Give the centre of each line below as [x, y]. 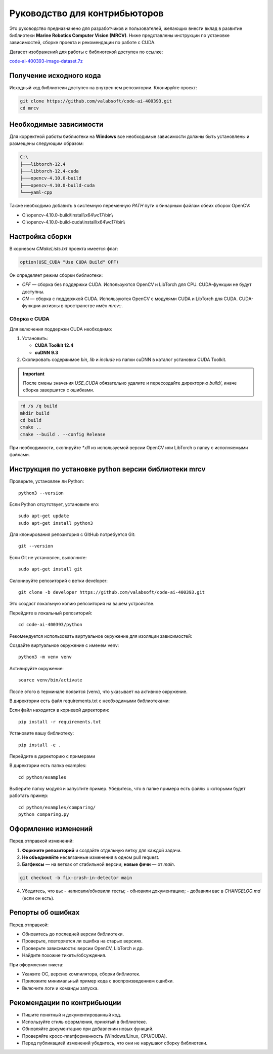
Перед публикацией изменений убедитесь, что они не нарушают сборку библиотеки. [115, 1043]
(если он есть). [38, 898]
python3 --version [41, 493]
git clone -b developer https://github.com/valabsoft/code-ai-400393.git [112, 592]
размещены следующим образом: [47, 143]
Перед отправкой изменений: [41, 841]
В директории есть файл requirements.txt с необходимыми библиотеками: [90, 701]
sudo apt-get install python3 [56, 523]
